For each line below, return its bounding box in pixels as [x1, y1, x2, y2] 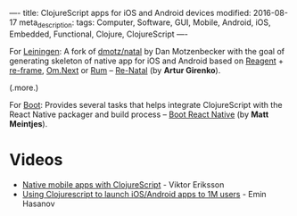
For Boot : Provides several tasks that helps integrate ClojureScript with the [9, 99, 283, 110]
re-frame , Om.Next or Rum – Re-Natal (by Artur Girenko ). [9, 64, 221, 75]
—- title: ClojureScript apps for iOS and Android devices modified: [9, 8, 252, 18]
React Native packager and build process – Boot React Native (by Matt [9, 109, 269, 120]
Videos [9, 149, 63, 170]
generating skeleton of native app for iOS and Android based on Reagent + [9, 55, 284, 66]
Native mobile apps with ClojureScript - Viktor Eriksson [21, 179, 225, 190]
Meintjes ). [9, 118, 48, 129]
